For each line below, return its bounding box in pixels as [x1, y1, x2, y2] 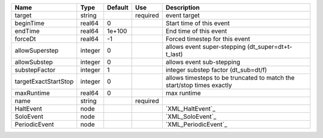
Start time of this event [165, 19, 230, 27]
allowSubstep [14, 58, 53, 66]
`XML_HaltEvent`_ [165, 105, 215, 113]
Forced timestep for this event [165, 35, 251, 43]
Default [106, 4, 129, 11]
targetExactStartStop [14, 78, 74, 85]
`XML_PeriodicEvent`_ [165, 120, 227, 128]
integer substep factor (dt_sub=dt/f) [165, 66, 267, 74]
